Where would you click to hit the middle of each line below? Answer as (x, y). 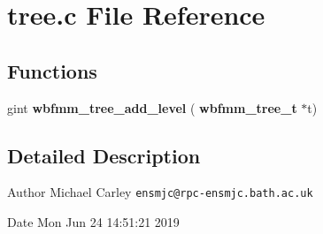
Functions (52, 70)
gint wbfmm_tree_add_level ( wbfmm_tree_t (152, 107)
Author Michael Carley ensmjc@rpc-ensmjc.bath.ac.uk (160, 192)
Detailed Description (104, 155)
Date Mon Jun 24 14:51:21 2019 (93, 222)
